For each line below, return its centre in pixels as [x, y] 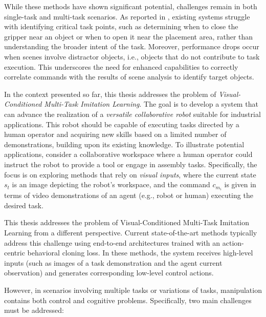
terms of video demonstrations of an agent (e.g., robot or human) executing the [129, 195]
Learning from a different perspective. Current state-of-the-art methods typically [131, 232]
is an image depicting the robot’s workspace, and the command [111, 184]
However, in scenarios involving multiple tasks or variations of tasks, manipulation [133, 290]
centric [15, 253]
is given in [240, 184]
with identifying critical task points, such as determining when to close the [121, 26]
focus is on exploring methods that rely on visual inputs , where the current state [130, 174]
